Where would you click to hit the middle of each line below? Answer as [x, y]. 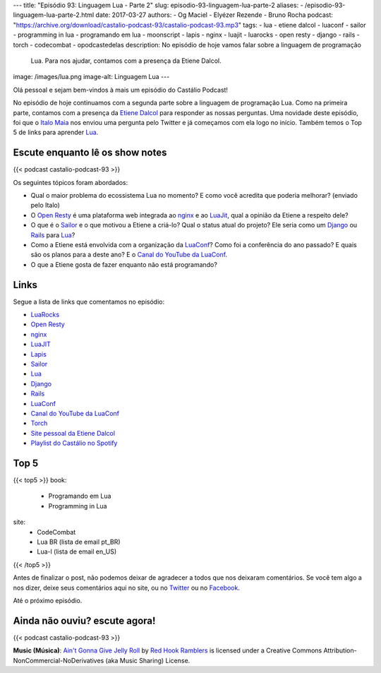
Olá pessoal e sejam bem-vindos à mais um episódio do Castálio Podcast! [121, 90]
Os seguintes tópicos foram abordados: [71, 182]
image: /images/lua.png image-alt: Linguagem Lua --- [91, 77]
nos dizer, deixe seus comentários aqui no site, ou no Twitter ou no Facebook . [126, 588]
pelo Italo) [45, 206]
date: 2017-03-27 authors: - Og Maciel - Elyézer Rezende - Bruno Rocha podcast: [214, 15]
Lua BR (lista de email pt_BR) [79, 542]
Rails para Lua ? [53, 235]
